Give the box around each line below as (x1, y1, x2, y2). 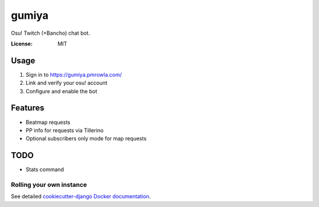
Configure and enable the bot (25, 87, 97, 94)
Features (11, 103, 44, 113)
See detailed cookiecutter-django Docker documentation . (11, 193, 151, 200)
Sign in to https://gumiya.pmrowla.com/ (25, 71, 122, 78)
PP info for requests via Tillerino (25, 127, 104, 134)
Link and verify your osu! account (25, 80, 108, 87)
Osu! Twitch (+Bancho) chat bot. (11, 29, 90, 37)
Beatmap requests (25, 119, 70, 126)
